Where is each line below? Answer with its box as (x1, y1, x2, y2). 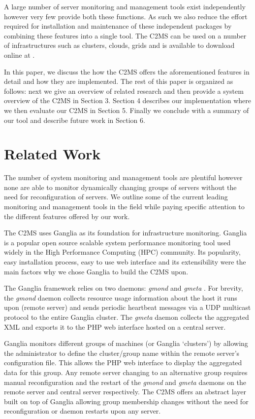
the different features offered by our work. (4, 211, 130, 221)
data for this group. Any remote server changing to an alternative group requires (4, 367, 248, 377)
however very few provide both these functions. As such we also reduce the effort (4, 11, 248, 21)
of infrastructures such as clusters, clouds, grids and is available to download (4, 40, 235, 50)
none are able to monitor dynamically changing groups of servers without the (4, 182, 237, 192)
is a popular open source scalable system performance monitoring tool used (4, 237, 231, 247)
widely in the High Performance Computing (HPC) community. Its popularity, (4, 247, 241, 257)
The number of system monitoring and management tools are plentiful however (4, 172, 243, 183)
